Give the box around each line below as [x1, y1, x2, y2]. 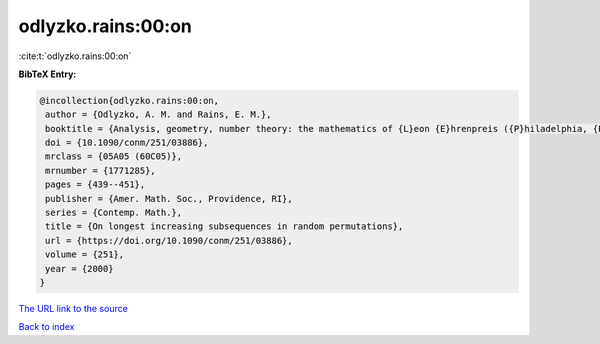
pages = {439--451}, [45, 179, 146, 190]
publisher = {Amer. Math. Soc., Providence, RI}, [45, 193, 294, 204]
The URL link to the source [18, 302, 129, 314]
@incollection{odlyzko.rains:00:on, [39, 95, 220, 106]
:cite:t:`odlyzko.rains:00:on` [18, 50, 132, 62]
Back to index [18, 321, 75, 333]
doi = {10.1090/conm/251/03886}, [45, 137, 209, 149]
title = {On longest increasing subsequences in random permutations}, [45, 221, 404, 232]
